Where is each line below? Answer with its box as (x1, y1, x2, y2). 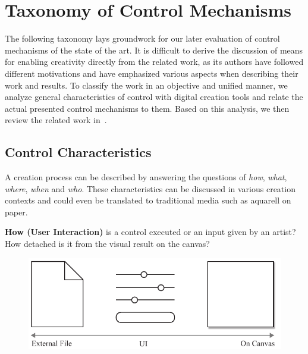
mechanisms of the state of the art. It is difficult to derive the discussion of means (5, 43, 303, 56)
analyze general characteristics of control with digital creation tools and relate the (5, 90, 303, 103)
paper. (5, 205, 28, 218)
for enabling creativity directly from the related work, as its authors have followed (5, 55, 304, 68)
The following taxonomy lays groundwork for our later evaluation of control (5, 32, 280, 45)
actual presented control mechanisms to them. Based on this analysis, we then (5, 102, 290, 114)
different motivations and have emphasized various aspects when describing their (5, 67, 298, 79)
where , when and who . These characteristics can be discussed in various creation (5, 182, 296, 195)
